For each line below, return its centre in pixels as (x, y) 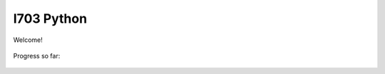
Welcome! (28, 40)
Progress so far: (37, 55)
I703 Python (50, 18)
